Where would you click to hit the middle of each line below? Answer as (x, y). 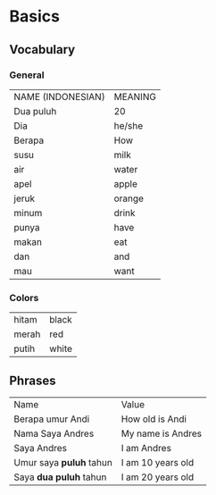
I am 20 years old (158, 477)
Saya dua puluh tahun (60, 477)
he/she (129, 125)
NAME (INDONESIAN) (59, 96)
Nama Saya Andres (54, 433)
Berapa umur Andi (52, 419)
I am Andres (146, 448)
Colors (24, 298)
